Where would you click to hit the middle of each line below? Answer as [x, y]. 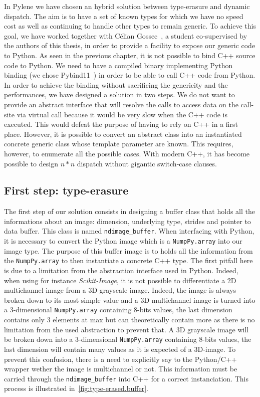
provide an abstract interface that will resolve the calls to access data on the [121, 104]
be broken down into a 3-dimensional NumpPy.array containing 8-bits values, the [128, 339]
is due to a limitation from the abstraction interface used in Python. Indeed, [121, 270]
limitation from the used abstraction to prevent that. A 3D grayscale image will [126, 329]
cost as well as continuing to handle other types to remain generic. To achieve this [130, 26]
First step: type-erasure [66, 190]
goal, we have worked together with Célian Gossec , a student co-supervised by [126, 35]
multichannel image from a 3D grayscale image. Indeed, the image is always [120, 290]
